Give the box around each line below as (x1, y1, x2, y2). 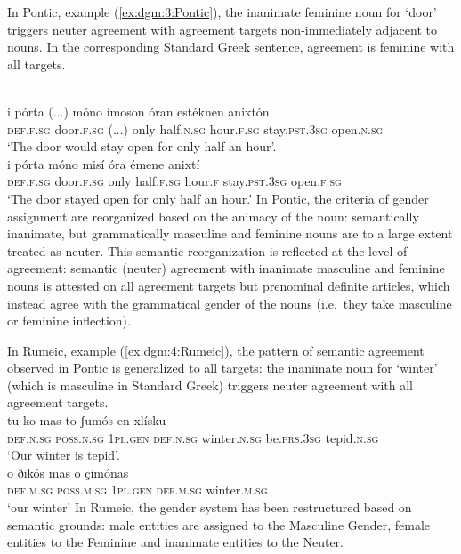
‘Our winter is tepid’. (7, 446, 120, 464)
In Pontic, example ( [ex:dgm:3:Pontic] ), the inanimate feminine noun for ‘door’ (7, 3, 437, 20)
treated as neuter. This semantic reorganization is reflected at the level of (7, 241, 408, 260)
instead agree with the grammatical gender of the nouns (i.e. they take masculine (7, 293, 452, 312)
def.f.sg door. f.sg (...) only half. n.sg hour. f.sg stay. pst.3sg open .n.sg (7, 119, 384, 138)
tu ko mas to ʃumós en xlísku (7, 411, 166, 430)
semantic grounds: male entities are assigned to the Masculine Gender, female (7, 515, 431, 534)
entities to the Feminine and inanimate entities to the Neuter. (7, 533, 344, 551)
